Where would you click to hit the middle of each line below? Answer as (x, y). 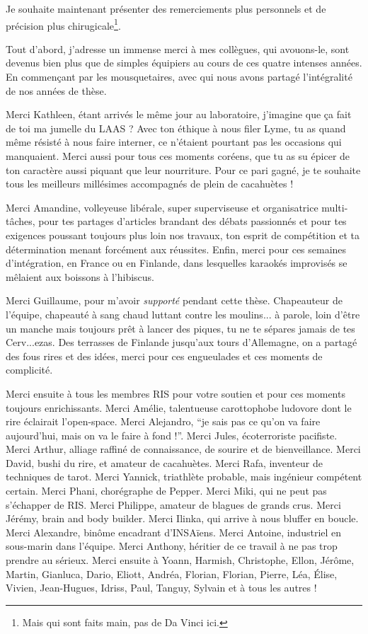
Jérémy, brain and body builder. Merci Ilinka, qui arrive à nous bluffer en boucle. (182, 518)
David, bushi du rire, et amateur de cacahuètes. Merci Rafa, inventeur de (164, 462)
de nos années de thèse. (56, 90)
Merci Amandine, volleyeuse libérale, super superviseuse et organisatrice (162, 207)
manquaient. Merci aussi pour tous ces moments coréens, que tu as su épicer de (178, 156)
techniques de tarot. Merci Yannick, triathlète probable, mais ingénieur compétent (184, 477)
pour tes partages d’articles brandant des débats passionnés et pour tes (192, 221)
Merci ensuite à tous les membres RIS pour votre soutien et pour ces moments (176, 393)
